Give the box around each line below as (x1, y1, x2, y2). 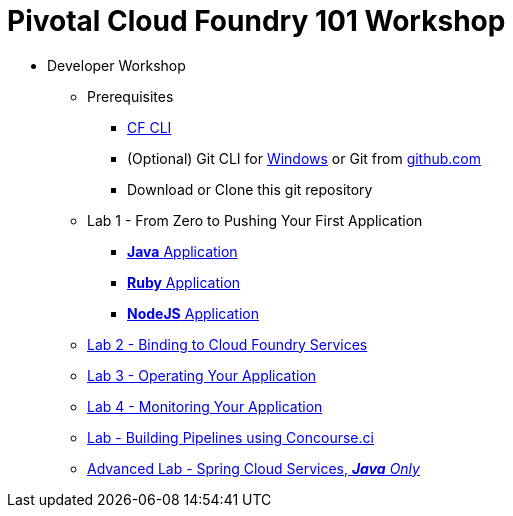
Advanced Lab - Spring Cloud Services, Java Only (87, 459, 420, 477)
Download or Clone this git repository (127, 180, 373, 198)
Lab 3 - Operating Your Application (87, 366, 317, 384)
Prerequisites (87, 87, 174, 105)
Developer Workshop (47, 56, 186, 74)
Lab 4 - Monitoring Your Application (87, 397, 323, 415)
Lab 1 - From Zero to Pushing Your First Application (87, 211, 423, 229)
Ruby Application (127, 273, 241, 291)
